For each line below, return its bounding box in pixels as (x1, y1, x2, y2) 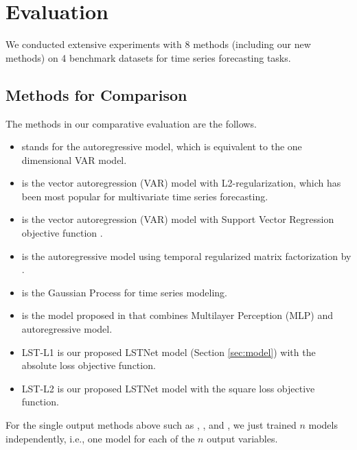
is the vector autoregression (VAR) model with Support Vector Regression (21, 212, 334, 226)
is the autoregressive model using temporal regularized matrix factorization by (21, 248, 352, 263)
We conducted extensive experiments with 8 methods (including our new (5, 37, 311, 51)
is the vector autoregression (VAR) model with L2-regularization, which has (21, 176, 341, 190)
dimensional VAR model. (21, 152, 127, 167)
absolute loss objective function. (21, 358, 156, 372)
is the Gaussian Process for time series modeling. (21, 285, 227, 299)
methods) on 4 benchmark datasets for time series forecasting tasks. (5, 50, 291, 64)
